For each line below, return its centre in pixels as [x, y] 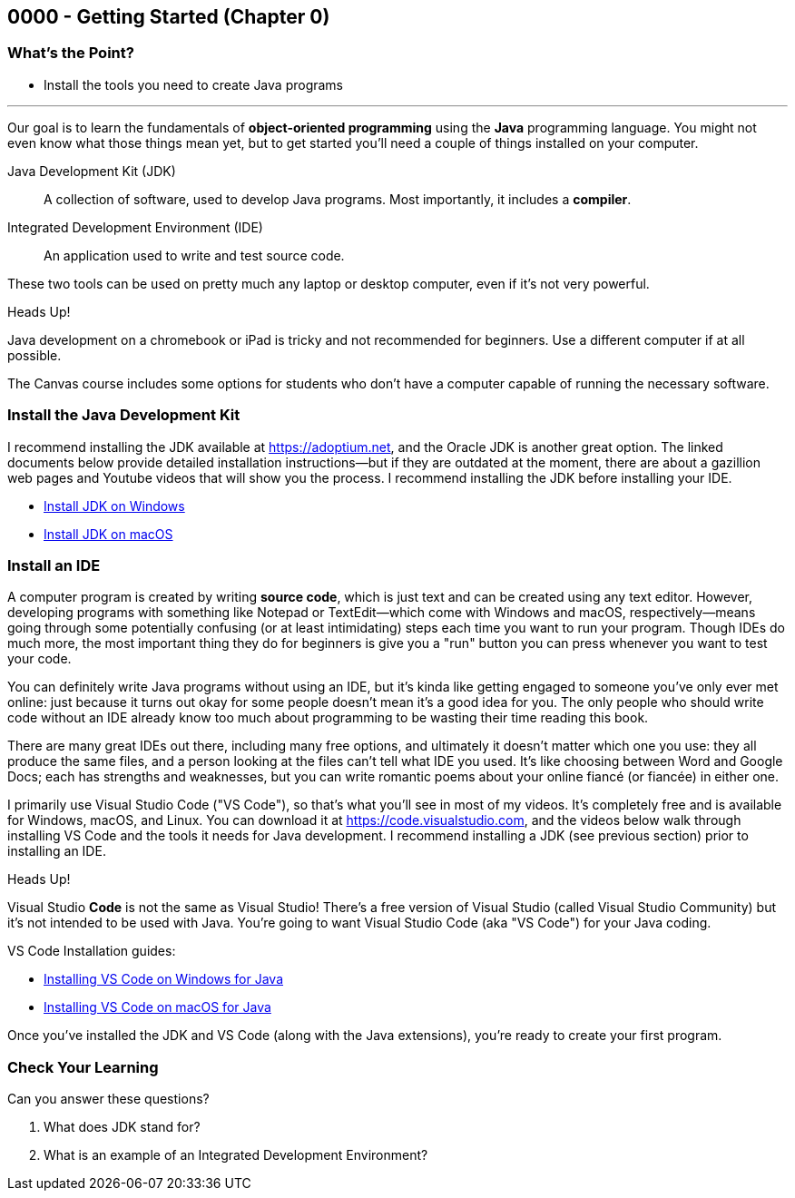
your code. [39, 659]
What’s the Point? [71, 53]
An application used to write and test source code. [194, 255]
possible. [34, 355]
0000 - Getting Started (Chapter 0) [169, 17]
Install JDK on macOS [108, 534]
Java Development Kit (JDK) [92, 171]
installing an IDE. [57, 851]
